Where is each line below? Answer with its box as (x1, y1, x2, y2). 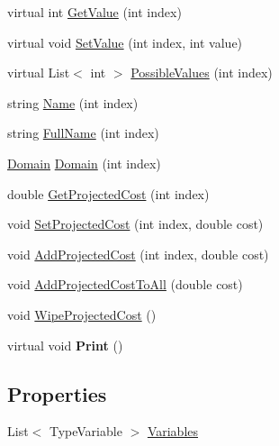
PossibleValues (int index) (130, 63, 273, 82)
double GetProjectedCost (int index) (7, 184, 210, 203)
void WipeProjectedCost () (7, 305, 157, 323)
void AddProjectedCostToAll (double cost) (7, 275, 243, 294)
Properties (7, 379, 107, 407)
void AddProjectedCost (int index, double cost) (7, 244, 269, 263)
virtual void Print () (7, 335, 123, 354)
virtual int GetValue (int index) (7, 3, 182, 21)
